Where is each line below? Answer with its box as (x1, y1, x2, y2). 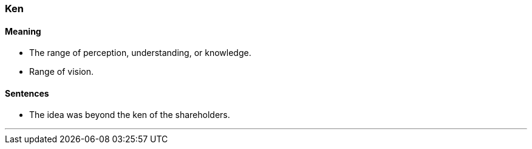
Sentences (5, 88, 49, 99)
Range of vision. (29, 66, 94, 77)
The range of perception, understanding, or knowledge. (29, 47, 251, 58)
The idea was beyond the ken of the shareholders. (29, 109, 230, 120)
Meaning (5, 26, 41, 36)
